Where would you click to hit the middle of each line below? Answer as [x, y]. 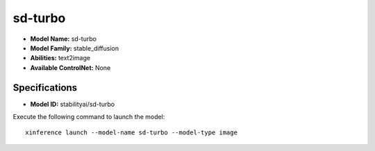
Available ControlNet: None [70, 68]
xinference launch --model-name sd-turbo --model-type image [131, 133]
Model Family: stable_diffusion [75, 48]
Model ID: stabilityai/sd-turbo [72, 104]
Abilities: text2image [60, 58]
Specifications [45, 88]
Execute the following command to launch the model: [89, 117]
